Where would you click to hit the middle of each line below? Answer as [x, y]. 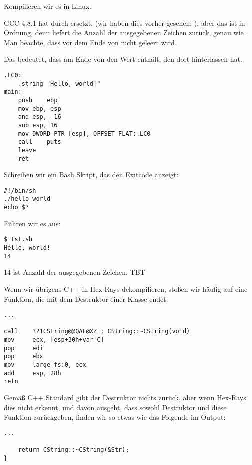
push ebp [38, 100]
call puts [40, 142]
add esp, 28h [33, 373]
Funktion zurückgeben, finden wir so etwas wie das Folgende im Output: [115, 417]
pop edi [24, 348]
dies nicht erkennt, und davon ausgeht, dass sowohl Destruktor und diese [115, 407]
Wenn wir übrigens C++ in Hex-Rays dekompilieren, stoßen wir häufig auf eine [126, 288]
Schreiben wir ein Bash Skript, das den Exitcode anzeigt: [91, 175]
